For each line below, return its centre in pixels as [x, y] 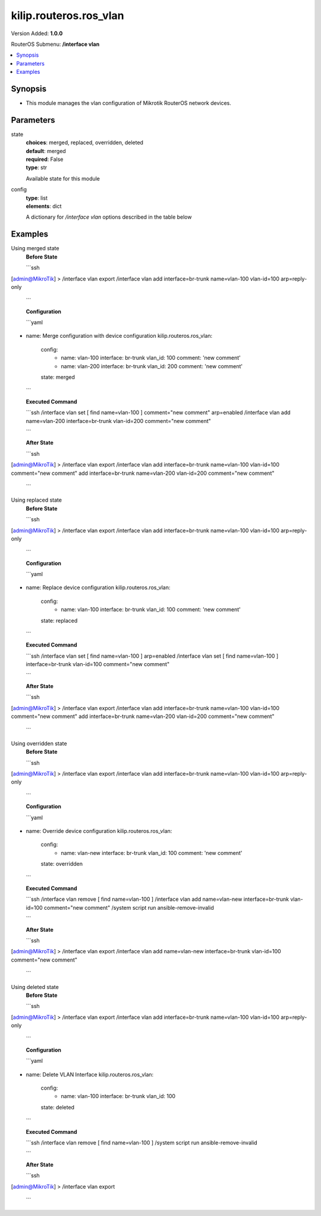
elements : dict [44, 206]
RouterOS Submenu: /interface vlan [55, 44]
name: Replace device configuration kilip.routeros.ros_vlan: [98, 587]
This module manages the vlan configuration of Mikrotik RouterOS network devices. [128, 103]
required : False [45, 159]
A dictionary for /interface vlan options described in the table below [109, 217]
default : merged [46, 151]
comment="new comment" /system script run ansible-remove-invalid [129, 907]
